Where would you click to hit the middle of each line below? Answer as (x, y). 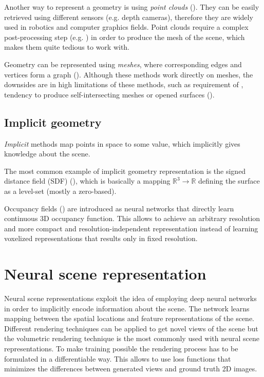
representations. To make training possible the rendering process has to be (121, 348)
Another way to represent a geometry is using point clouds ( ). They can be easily (132, 7)
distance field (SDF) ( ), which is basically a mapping (87, 181)
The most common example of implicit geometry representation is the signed (125, 171)
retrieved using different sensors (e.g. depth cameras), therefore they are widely (129, 17)
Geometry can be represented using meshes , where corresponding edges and (123, 64)
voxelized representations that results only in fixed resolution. (101, 238)
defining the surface (229, 181)
